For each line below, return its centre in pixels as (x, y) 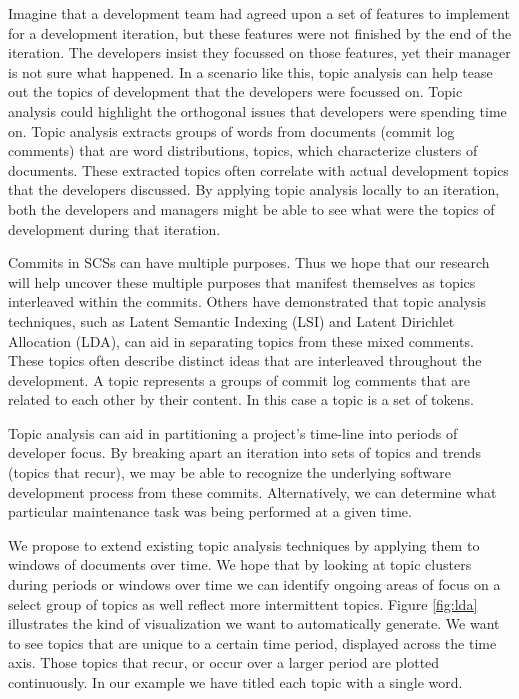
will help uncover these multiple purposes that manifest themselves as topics (242, 281)
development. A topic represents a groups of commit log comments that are (239, 379)
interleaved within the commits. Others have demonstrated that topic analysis (247, 301)
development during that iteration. (114, 228)
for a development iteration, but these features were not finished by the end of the (260, 32)
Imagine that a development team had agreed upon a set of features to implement (259, 13)
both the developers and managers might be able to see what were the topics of (251, 208)
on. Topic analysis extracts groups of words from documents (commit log (231, 130)
